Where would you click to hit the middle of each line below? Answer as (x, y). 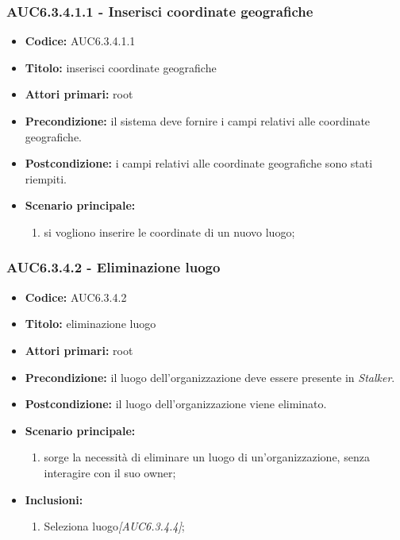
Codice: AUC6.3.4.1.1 (80, 41)
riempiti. (46, 178)
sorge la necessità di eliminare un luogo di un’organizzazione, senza (207, 457)
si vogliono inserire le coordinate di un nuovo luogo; (169, 231)
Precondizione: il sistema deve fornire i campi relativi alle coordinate (198, 121)
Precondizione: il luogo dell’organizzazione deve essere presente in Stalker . (210, 377)
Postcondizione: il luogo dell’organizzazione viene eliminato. (176, 404)
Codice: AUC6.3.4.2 (76, 297)
